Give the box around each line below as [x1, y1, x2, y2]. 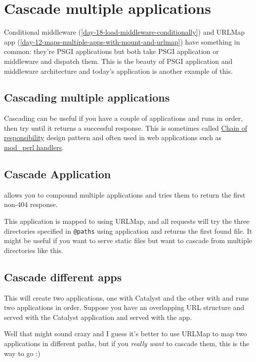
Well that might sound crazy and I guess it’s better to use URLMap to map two [4, 328, 247, 339]
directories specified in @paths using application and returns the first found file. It [4, 225, 253, 236]
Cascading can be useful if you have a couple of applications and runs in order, [4, 113, 243, 123]
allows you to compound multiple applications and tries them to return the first [4, 189, 246, 200]
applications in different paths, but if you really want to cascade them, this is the [4, 338, 250, 349]
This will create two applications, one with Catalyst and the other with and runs [4, 292, 249, 303]
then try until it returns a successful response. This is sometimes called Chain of [4, 122, 248, 133]
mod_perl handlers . [4, 142, 64, 153]
